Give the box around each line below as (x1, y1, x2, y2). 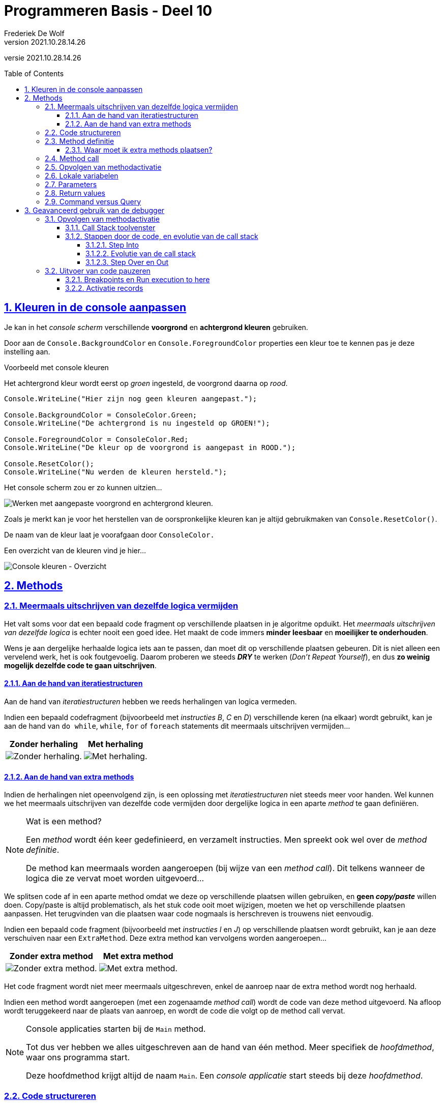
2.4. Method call (45, 154, 99, 163)
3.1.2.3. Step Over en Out (85, 257, 169, 266)
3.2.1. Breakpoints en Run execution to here (65, 275, 210, 284)
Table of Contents (4, 69, 64, 78)
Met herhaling (88, 739, 143, 750)
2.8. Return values (45, 188, 105, 197)
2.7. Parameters (45, 180, 97, 189)
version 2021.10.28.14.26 (4, 37, 86, 46)
